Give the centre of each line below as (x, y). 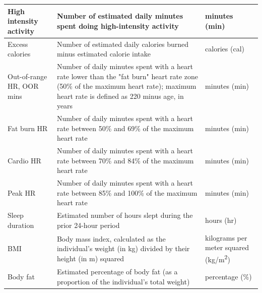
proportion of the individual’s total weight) (123, 281)
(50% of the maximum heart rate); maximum (126, 86)
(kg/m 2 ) (218, 258)
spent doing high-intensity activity (118, 25)
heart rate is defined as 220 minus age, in (120, 96)
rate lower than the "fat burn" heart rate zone (127, 76)
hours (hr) (221, 220)
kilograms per (226, 237)
